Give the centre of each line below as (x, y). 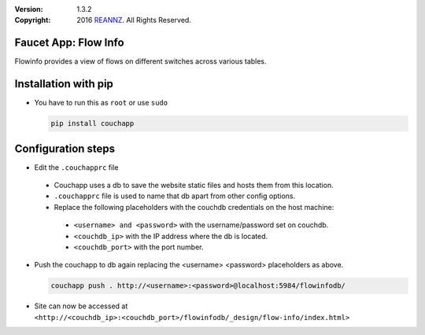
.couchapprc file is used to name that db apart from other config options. (175, 196)
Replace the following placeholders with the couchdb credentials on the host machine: (194, 207)
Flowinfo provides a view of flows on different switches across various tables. (140, 61)
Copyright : (33, 20)
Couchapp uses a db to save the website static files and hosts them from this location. (194, 186)
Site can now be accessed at (81, 306)
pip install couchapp (92, 123)
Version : (29, 9)
